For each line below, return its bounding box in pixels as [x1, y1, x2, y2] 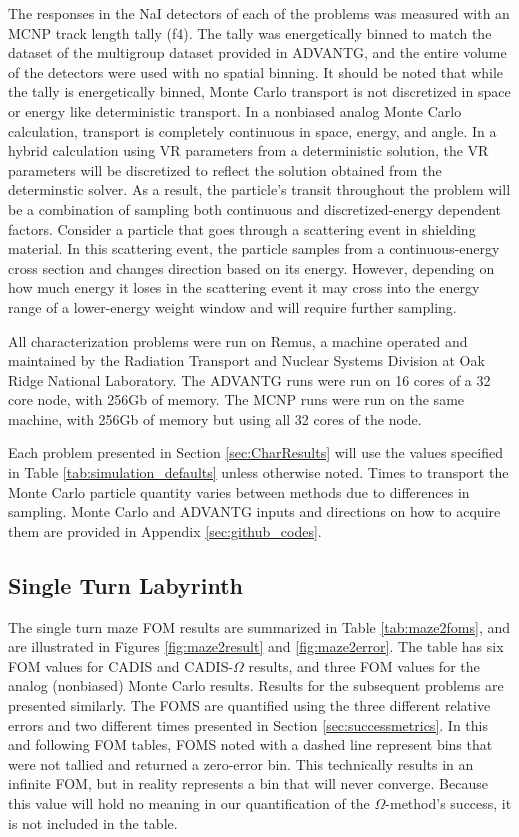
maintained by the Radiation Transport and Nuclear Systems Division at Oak [8, 350, 485, 371]
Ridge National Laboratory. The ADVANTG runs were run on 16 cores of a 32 [8, 369, 491, 390]
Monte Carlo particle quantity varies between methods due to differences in [8, 481, 470, 502]
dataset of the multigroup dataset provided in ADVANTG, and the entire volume [8, 42, 507, 63]
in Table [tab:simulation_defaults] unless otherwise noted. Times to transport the [8, 462, 509, 483]
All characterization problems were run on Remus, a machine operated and [8, 330, 468, 351]
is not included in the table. [8, 812, 178, 833]
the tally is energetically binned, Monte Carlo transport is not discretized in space [8, 81, 511, 102]
